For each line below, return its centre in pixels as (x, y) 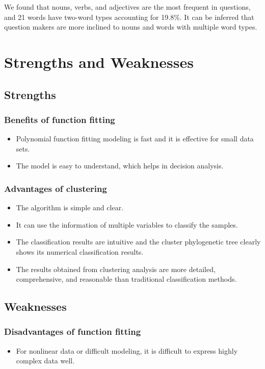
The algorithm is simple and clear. (70, 207)
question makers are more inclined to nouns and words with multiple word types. (131, 27)
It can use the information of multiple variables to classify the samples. (127, 224)
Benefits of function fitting (60, 119)
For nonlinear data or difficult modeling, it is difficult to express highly (127, 350)
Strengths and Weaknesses (99, 61)
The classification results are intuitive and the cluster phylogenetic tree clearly (138, 242)
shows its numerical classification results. (80, 251)
